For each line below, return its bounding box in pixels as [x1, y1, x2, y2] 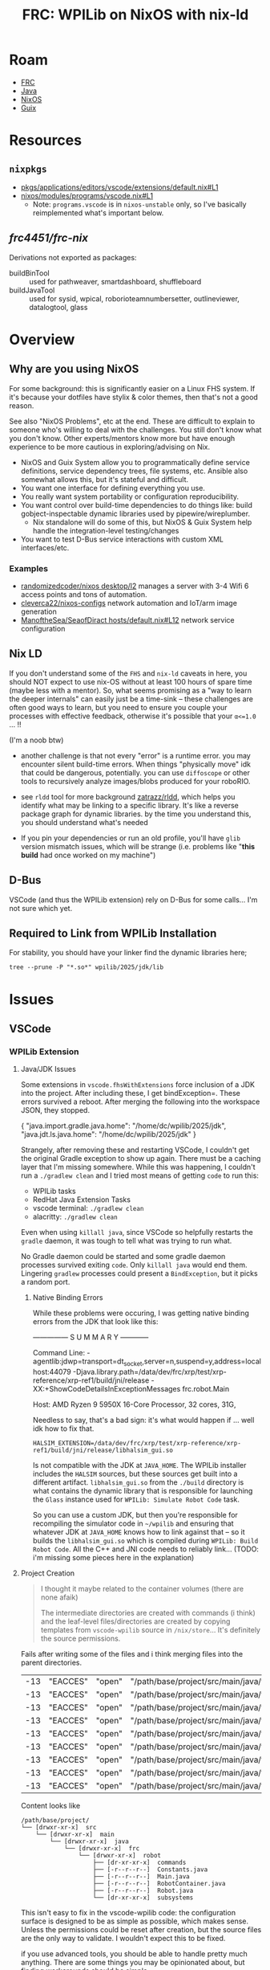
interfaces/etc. [20, 542, 70, 552]
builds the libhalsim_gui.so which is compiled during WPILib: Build [32, 1536, 259, 1546]
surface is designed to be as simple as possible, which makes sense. [20, 1916, 249, 1926]
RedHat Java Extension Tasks [32, 1195, 131, 1204]
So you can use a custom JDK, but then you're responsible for [32, 1510, 239, 1520]
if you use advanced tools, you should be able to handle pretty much [20, 1949, 248, 1959]
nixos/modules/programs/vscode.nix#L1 [20, 190, 154, 200]
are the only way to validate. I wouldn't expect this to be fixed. [20, 1934, 226, 1943]
